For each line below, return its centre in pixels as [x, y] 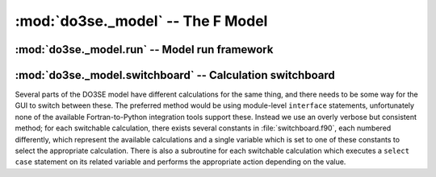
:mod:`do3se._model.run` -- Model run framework [144, 49]
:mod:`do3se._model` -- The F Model [141, 21]
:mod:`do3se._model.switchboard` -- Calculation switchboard [175, 75]
